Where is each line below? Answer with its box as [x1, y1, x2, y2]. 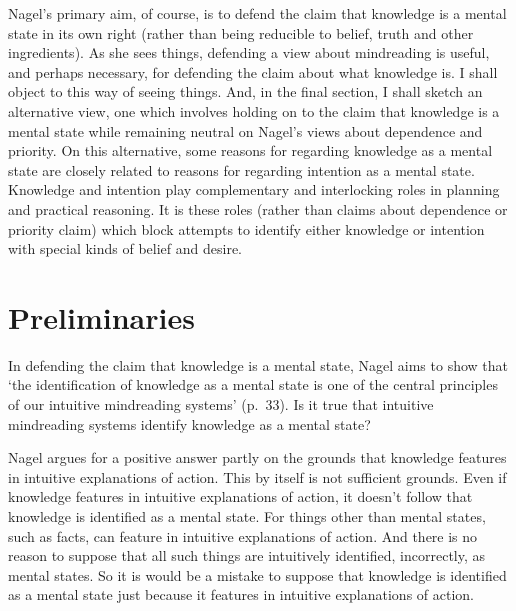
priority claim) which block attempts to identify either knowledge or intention [8, 218, 485, 239]
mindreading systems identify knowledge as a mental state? [8, 413, 371, 434]
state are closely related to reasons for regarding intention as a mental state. [8, 159, 475, 180]
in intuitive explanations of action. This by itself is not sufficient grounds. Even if [8, 466, 507, 487]
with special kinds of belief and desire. [8, 238, 243, 259]
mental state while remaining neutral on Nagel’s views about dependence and [8, 120, 483, 141]
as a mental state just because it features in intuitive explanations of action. [8, 584, 474, 605]
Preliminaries [8, 296, 195, 337]
